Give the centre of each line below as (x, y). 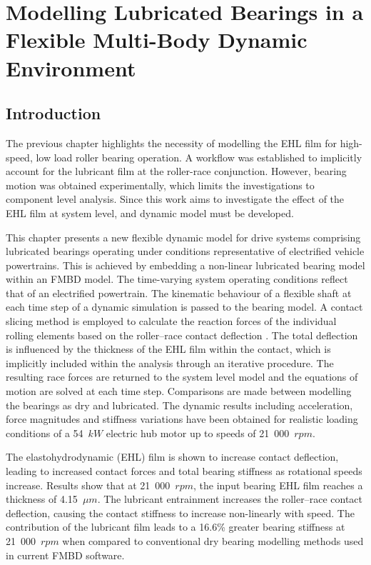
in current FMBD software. (65, 555)
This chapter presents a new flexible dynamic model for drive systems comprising (183, 237)
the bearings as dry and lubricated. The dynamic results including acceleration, (179, 405)
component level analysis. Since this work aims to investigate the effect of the (175, 199)
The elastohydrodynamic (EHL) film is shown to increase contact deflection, (172, 457)
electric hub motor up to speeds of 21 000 (198, 432)
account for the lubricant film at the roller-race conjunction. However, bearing (176, 171)
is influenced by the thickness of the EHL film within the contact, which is (168, 349)
